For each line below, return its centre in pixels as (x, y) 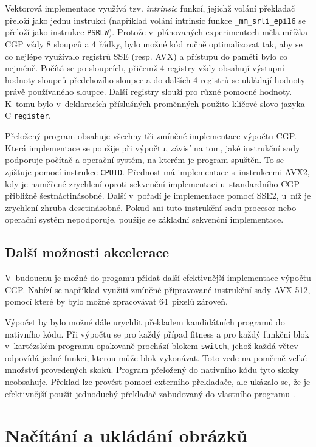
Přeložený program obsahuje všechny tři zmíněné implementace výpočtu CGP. (151, 136)
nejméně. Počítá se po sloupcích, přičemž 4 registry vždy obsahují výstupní (145, 68)
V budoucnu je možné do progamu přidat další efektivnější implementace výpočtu (158, 278)
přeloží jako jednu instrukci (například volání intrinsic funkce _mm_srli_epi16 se (156, 20)
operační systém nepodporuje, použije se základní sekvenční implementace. (144, 219)
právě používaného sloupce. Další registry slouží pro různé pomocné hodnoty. (149, 92)
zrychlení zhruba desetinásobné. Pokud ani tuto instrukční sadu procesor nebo (151, 207)
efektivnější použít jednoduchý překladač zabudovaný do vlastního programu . (150, 393)
